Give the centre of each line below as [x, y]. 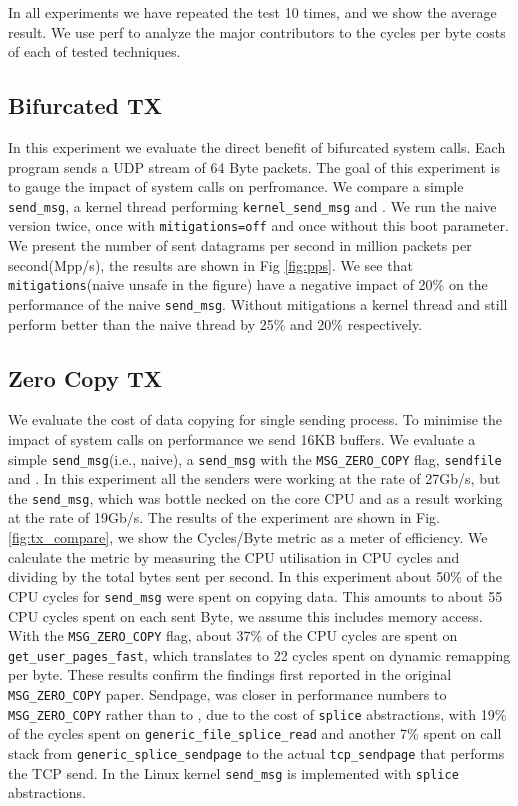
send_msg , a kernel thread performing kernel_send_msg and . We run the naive [252, 205]
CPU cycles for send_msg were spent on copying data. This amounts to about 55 [255, 595]
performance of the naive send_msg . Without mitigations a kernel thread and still [258, 303]
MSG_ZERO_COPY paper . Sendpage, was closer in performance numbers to [227, 694]
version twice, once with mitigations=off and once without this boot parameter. [258, 225]
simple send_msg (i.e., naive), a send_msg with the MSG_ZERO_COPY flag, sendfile [255, 458]
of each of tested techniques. [94, 51]
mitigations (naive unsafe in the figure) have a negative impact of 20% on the [248, 284]
